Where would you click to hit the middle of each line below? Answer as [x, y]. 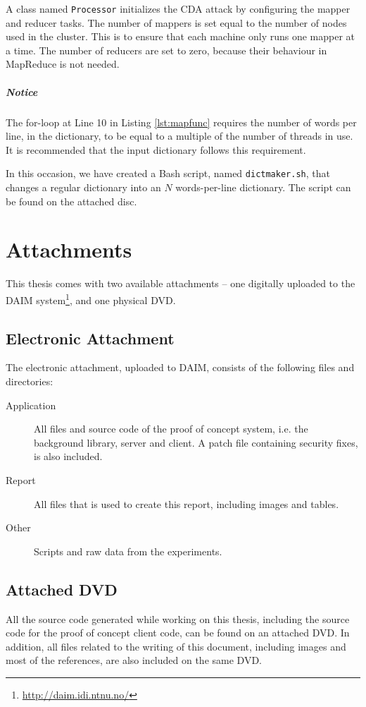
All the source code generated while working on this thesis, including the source [178, 618]
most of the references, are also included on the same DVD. [134, 660]
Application [31, 405]
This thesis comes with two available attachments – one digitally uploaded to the [181, 283]
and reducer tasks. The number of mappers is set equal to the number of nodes [176, 22]
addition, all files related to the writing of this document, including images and [176, 646]
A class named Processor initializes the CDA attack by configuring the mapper [178, 8]
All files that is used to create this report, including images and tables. [187, 503]
